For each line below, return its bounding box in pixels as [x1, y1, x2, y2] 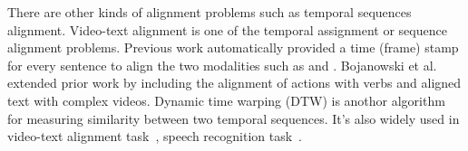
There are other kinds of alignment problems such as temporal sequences [7, 3, 412, 21]
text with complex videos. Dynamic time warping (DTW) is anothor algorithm [7, 90, 445, 109]
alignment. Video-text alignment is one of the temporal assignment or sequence [7, 20, 447, 39]
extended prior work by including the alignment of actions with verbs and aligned [7, 73, 462, 92]
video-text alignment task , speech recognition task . [7, 127, 303, 146]
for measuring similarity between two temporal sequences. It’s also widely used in [7, 109, 460, 127]
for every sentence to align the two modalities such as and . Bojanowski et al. [7, 55, 437, 74]
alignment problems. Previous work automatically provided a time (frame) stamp [7, 38, 459, 57]
